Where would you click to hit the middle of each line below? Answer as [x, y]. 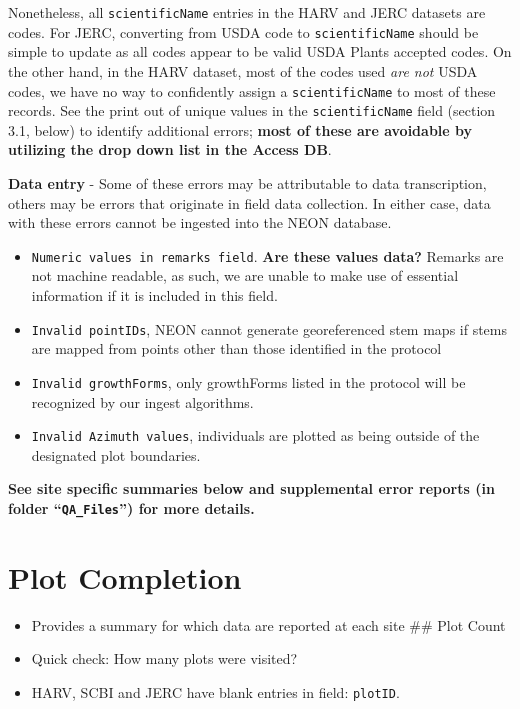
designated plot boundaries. [116, 454]
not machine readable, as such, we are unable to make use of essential [245, 275]
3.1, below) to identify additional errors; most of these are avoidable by [240, 129]
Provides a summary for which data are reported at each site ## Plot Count [268, 624]
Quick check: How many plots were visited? [164, 658]
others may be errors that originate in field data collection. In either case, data [249, 202]
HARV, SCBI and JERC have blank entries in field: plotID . [215, 691]
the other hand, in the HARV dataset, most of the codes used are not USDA [243, 70]
